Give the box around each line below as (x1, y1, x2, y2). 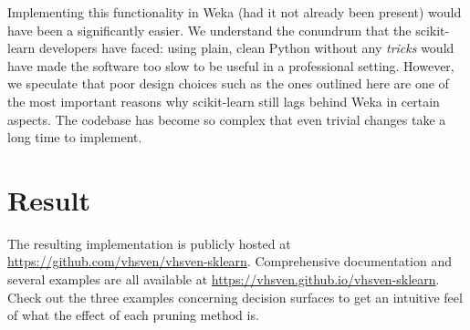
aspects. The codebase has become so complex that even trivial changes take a (7, 109, 446, 129)
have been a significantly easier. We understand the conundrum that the (7, 20, 412, 39)
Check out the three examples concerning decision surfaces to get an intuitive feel (7, 287, 463, 306)
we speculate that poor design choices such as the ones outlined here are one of (7, 74, 449, 93)
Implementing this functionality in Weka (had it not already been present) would (7, 3, 462, 21)
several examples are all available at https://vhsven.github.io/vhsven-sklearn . (7, 270, 440, 289)
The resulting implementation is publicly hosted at (7, 233, 291, 253)
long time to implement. (7, 128, 142, 147)
